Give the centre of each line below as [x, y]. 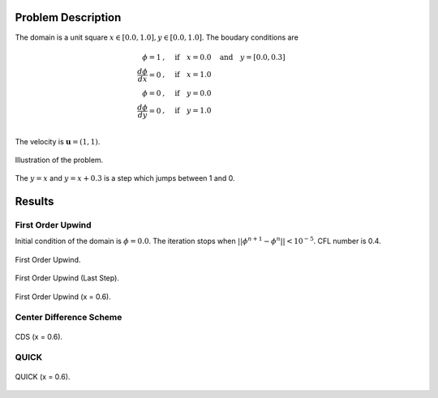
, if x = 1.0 [187, 75]
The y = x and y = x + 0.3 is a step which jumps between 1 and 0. [125, 178]
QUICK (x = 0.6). [43, 376]
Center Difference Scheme [69, 318]
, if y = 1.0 [187, 111]
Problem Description [68, 17]
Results [34, 201]
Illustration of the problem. [59, 160]
